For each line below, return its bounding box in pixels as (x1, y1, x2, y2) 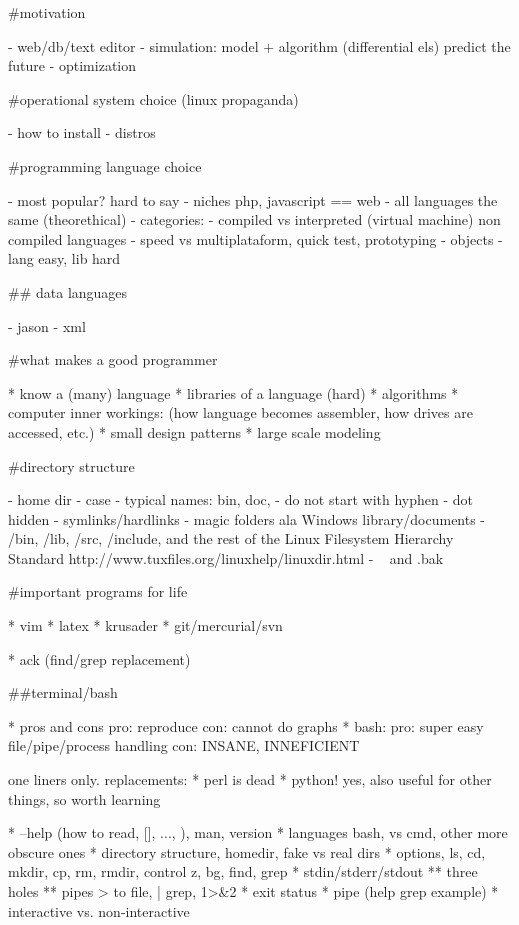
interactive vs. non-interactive (8, 900, 190, 921)
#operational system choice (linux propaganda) (8, 88, 299, 109)
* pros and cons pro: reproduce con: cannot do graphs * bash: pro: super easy (8, 715, 484, 736)
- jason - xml (8, 315, 86, 336)
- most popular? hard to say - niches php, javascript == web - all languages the (8, 189, 498, 210)
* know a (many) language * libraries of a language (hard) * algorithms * (8, 382, 459, 403)
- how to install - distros (8, 122, 156, 143)
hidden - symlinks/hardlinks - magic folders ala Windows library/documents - (8, 508, 486, 529)
